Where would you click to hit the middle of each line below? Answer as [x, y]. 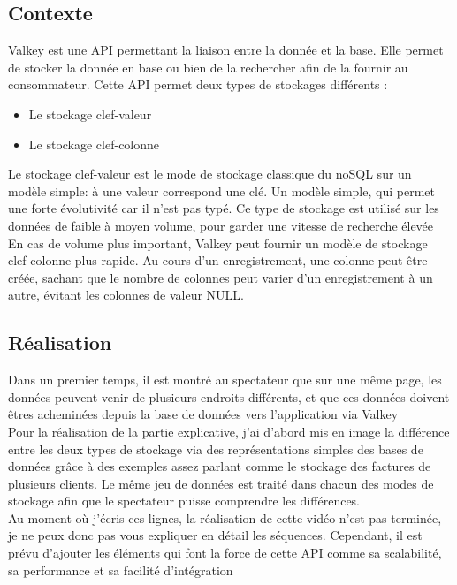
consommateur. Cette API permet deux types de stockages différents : [198, 84]
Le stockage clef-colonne [94, 144]
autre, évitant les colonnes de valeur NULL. [126, 295]
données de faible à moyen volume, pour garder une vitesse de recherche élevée [221, 225]
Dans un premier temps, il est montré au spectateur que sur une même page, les [225, 380]
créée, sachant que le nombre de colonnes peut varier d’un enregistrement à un [221, 277]
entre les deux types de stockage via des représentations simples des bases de [216, 448]
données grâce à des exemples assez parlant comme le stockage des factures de [220, 466]
